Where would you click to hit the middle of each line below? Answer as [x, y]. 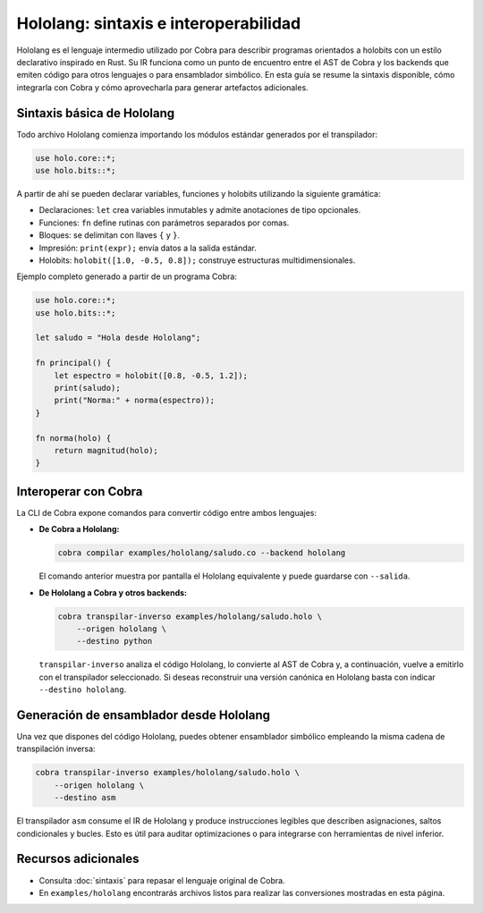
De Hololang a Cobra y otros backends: [113, 592]
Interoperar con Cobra [80, 491]
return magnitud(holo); [106, 450]
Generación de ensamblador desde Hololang [144, 715]
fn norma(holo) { [73, 438]
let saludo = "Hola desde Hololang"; [118, 338]
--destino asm [85, 798]
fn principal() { [73, 363]
